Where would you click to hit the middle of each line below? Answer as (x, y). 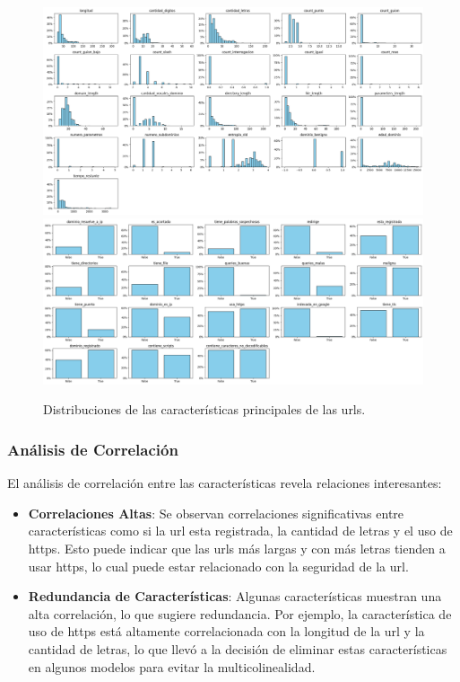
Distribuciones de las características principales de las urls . (204, 409)
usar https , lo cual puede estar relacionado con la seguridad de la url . (218, 566)
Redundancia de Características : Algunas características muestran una (235, 596)
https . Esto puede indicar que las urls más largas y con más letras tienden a (237, 549)
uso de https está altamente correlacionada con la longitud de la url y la (226, 631)
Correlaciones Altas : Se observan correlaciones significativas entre (216, 513)
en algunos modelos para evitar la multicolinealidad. (172, 666)
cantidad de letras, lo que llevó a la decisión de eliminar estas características (238, 649)
